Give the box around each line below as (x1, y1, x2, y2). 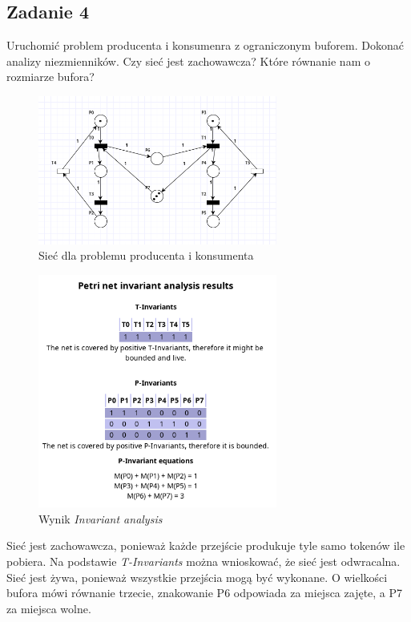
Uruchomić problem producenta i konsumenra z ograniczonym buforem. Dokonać (6, 37, 404, 54)
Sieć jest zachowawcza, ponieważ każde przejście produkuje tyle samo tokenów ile (6, 537, 405, 554)
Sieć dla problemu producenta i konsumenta (38, 247, 254, 264)
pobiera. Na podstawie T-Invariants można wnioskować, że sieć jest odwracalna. (6, 553, 401, 570)
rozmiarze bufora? (6, 68, 95, 85)
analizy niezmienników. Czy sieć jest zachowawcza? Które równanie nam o (6, 52, 370, 69)
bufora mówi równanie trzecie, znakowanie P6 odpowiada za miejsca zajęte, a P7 (6, 584, 403, 601)
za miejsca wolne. (6, 600, 91, 616)
